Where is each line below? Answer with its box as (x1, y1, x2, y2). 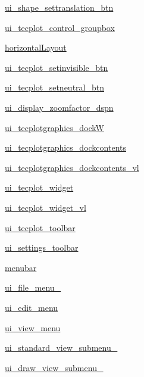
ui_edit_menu (5, 301, 58, 313)
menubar (5, 261, 37, 273)
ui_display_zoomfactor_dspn (5, 101, 114, 113)
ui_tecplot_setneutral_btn (5, 81, 104, 94)
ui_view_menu (5, 321, 61, 334)
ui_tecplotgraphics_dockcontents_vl (5, 161, 139, 173)
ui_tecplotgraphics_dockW (5, 121, 104, 133)
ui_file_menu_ (5, 281, 61, 294)
